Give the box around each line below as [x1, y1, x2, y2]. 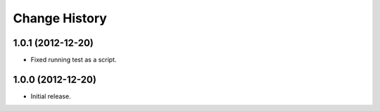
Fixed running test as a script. [30, 56, 117, 64]
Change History [13, 10, 107, 26]
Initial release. [30, 91, 71, 101]
